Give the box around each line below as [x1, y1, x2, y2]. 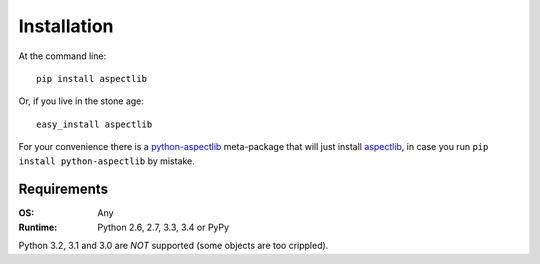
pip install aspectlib [36, 73, 148, 84]
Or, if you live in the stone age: [18, 95, 145, 107]
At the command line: [18, 50, 107, 62]
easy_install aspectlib [36, 118, 153, 130]
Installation [18, 15, 114, 37]
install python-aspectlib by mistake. [18, 155, 195, 167]
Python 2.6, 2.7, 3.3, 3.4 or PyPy [97, 221, 230, 233]
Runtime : [18, 221, 58, 233]
